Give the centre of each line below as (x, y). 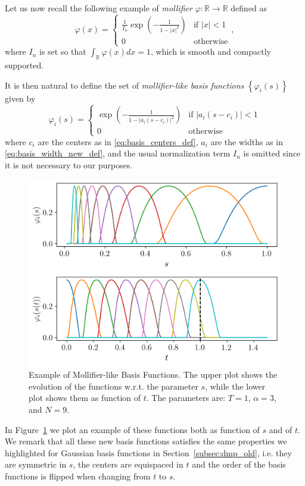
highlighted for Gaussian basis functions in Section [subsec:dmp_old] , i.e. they (148, 452)
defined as (249, 8)
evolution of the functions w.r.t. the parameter (113, 386)
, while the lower (235, 386)
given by (20, 98)
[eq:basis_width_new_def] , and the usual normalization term (118, 153)
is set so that (63, 51)
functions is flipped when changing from (78, 476)
